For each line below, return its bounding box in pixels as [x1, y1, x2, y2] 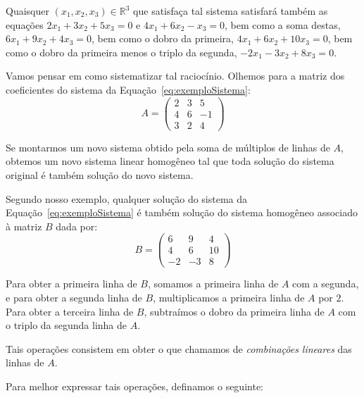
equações [6, 17, 44, 32]
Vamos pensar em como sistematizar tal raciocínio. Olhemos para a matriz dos [6, 68, 345, 83]
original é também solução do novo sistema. [6, 167, 194, 182]
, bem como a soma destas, [224, 17, 341, 32]
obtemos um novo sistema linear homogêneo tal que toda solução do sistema [6, 154, 334, 168]
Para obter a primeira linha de [6, 276, 137, 291]
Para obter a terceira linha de [6, 304, 134, 318]
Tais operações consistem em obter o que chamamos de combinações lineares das [6, 341, 352, 356]
